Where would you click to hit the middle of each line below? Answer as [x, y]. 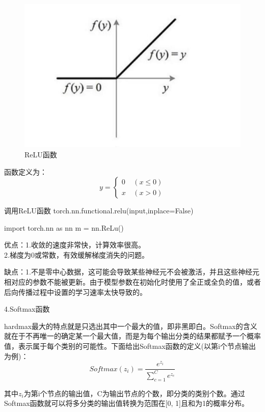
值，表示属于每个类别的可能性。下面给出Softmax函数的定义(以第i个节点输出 [130, 346]
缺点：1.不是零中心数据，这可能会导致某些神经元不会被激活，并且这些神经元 [132, 272]
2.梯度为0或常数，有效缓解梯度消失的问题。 [76, 254]
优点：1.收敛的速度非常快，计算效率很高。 [75, 245]
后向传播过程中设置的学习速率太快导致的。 [75, 292]
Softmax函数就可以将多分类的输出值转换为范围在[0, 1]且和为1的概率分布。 [126, 403]
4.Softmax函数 [27, 309]
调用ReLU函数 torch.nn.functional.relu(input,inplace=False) [99, 211]
